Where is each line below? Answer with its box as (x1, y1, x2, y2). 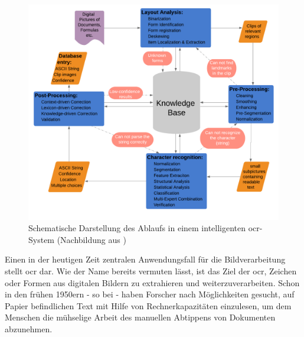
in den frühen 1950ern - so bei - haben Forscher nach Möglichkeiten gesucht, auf (5, 288, 295, 300)
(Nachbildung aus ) (57, 233, 126, 245)
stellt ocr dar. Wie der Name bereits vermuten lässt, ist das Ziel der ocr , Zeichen (5, 264, 297, 277)
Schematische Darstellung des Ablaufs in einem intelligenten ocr (28, 222, 260, 234)
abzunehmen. (5, 322, 53, 335)
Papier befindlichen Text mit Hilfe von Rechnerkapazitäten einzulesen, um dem (5, 299, 292, 312)
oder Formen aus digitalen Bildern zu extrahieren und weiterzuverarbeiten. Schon (5, 276, 300, 289)
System (28, 233, 55, 245)
